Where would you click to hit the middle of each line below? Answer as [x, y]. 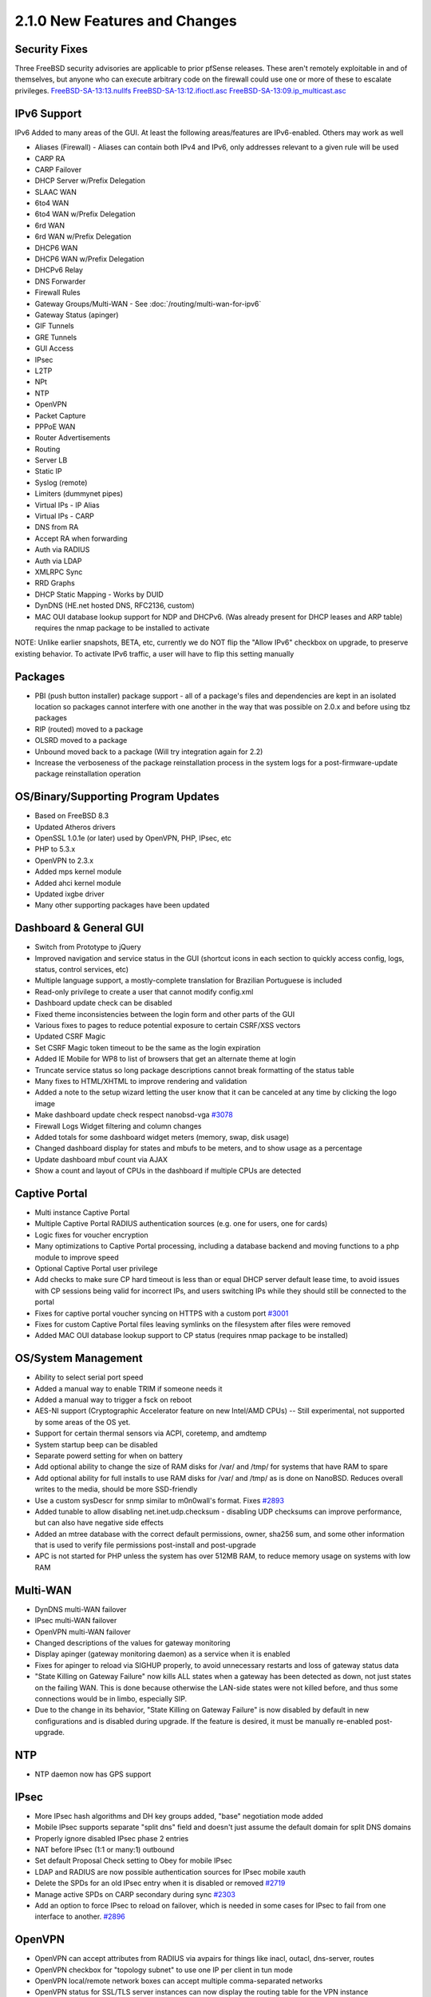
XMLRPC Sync [59, 572]
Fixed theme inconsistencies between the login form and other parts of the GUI [165, 1014]
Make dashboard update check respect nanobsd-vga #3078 [134, 1115]
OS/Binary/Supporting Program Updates [117, 797]
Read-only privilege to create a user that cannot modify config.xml [144, 991]
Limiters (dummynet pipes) [79, 494]
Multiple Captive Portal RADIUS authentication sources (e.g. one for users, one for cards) [181, 1224]
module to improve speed [77, 1257]
